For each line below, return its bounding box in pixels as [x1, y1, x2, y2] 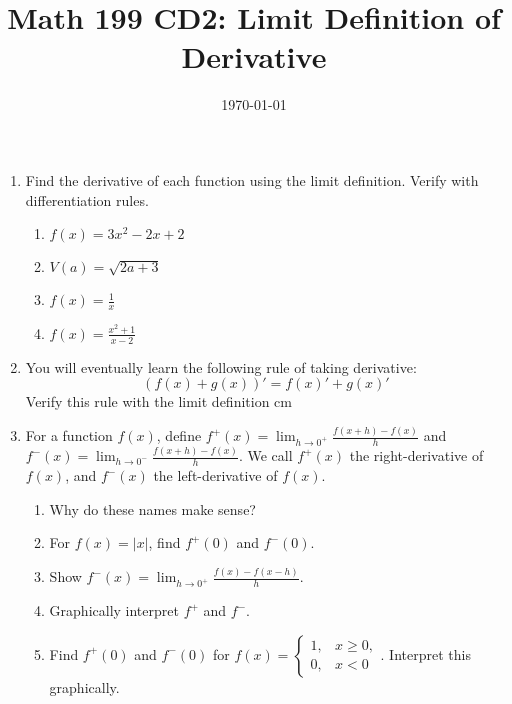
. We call [238, 445, 293, 466]
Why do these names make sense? [49, 498, 256, 519]
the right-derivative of [349, 445, 484, 466]
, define [156, 425, 202, 446]
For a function [25, 425, 113, 446]
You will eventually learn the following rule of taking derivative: [25, 356, 417, 377]
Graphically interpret [49, 600, 179, 621]
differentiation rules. [25, 189, 149, 210]
